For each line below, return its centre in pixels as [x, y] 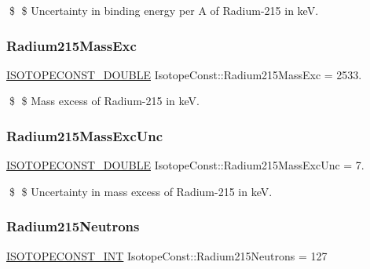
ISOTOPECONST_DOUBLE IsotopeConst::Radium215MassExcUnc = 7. [185, 165]
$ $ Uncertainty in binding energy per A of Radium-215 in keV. [164, 10]
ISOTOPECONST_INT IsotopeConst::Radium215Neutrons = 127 [167, 255]
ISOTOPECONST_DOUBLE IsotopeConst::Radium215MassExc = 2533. [184, 74]
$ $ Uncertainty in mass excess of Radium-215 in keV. [141, 191]
